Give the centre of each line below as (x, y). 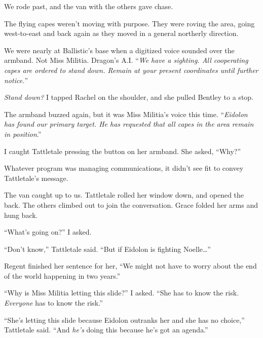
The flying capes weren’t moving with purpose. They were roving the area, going (129, 23)
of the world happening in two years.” (62, 275)
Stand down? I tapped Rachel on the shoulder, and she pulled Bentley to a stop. (129, 97)
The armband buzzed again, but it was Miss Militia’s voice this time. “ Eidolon (126, 114)
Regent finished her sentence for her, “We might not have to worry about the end (130, 266)
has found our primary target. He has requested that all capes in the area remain (129, 124)
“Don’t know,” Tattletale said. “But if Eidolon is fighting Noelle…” (107, 249)
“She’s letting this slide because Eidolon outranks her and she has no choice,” (124, 320)
